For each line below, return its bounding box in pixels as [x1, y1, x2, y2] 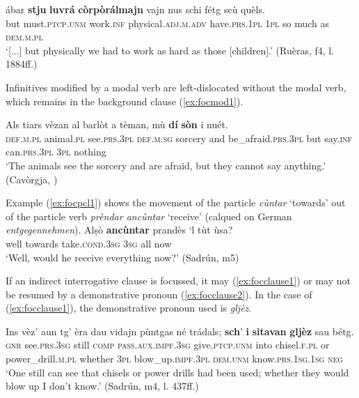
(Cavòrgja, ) [6, 171, 58, 186]
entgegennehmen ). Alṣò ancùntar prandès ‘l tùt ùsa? [6, 222, 233, 237]
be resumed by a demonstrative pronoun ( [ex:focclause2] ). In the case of [6, 286, 312, 301]
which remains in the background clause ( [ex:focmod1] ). [6, 93, 244, 108]
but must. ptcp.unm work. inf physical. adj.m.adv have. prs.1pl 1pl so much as [6, 15, 330, 30]
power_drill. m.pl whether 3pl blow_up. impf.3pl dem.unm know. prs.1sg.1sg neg [6, 351, 344, 366]
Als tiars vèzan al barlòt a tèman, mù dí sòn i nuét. [6, 117, 228, 132]
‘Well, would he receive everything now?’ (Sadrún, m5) [6, 250, 239, 264]
